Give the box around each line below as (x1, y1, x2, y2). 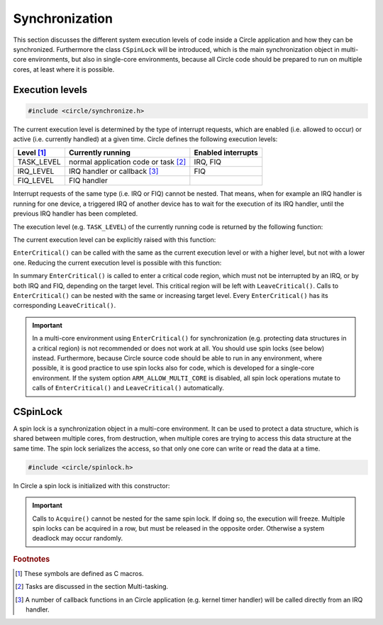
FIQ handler (68, 176, 108, 186)
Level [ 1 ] (17, 148, 46, 157)
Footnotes (13, 554, 50, 564)
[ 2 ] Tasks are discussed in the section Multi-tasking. (15, 582, 169, 591)
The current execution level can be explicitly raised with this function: (13, 236, 216, 244)
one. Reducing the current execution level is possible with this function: (13, 258, 222, 267)
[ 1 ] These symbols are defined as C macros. (15, 570, 145, 577)
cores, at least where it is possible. (13, 65, 115, 74)
